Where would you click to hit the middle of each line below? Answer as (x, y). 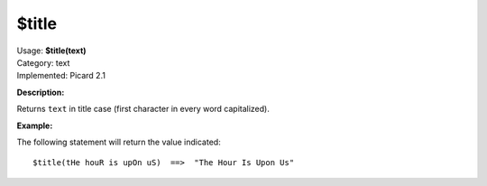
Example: (35, 126)
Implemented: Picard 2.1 (61, 76)
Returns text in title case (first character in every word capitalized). (143, 109)
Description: (41, 92)
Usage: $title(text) (51, 51)
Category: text (43, 62)
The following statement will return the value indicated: (119, 142)
